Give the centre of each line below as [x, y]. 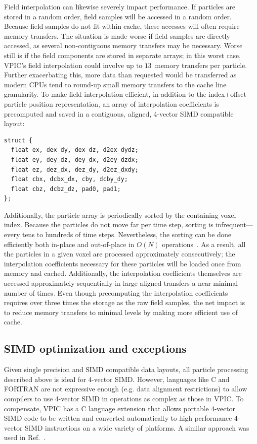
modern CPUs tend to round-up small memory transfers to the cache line [115, 84]
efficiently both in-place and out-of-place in [69, 244]
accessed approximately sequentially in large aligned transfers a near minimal [121, 283]
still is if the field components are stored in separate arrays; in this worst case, [123, 55]
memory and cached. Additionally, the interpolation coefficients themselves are [123, 273]
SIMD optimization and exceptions [95, 349]
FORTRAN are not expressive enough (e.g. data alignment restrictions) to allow [126, 389]
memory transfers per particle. [201, 65]
